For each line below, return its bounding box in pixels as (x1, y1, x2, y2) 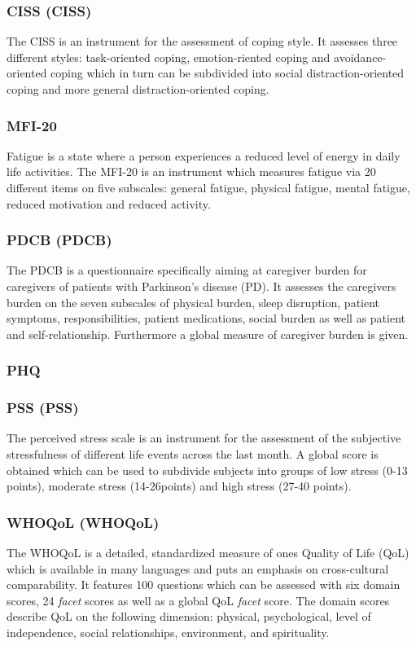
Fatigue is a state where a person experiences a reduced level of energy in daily (7, 147, 401, 164)
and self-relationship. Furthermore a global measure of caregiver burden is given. (7, 325, 409, 342)
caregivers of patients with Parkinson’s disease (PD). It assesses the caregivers (7, 278, 396, 294)
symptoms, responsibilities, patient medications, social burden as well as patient (7, 310, 405, 327)
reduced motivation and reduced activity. (7, 195, 211, 212)
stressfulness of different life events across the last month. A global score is (7, 446, 379, 463)
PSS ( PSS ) (7, 398, 79, 418)
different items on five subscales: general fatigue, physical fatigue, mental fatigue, (7, 179, 410, 196)
